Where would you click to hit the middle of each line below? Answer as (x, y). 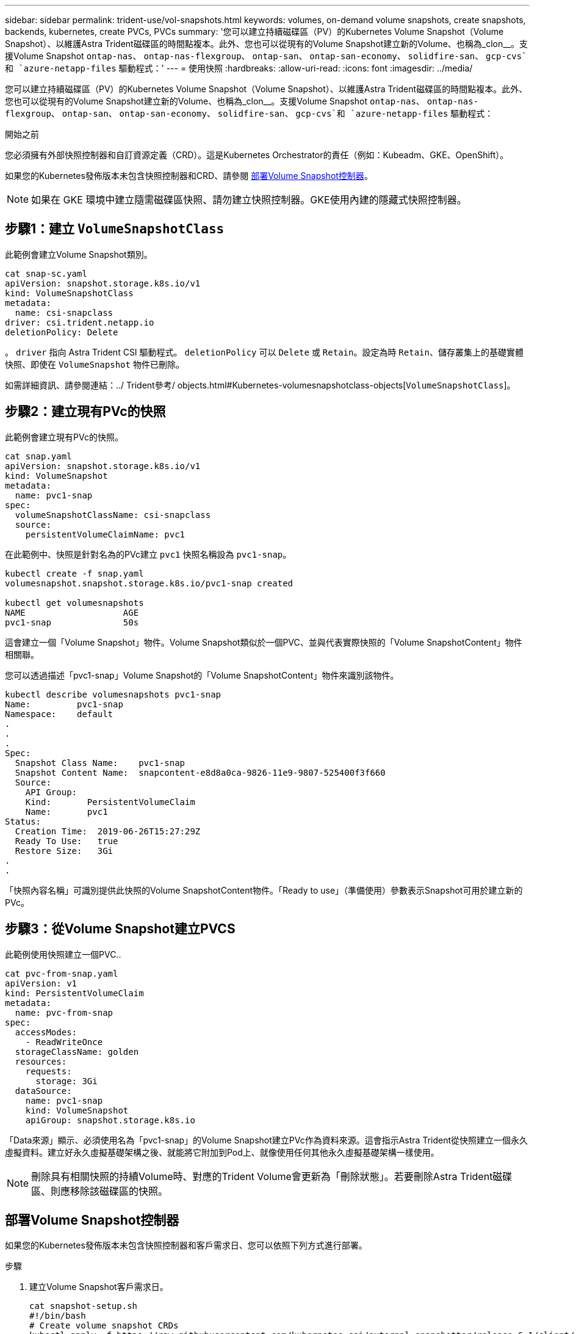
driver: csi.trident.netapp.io (80, 322)
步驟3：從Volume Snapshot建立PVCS (120, 929)
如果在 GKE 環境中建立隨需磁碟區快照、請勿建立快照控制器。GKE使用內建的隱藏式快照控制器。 (249, 200)
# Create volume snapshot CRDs (104, 1326)
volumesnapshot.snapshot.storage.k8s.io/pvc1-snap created (149, 583)
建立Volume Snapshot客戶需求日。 (99, 1287)
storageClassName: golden (77, 1052)
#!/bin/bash (58, 1316)
